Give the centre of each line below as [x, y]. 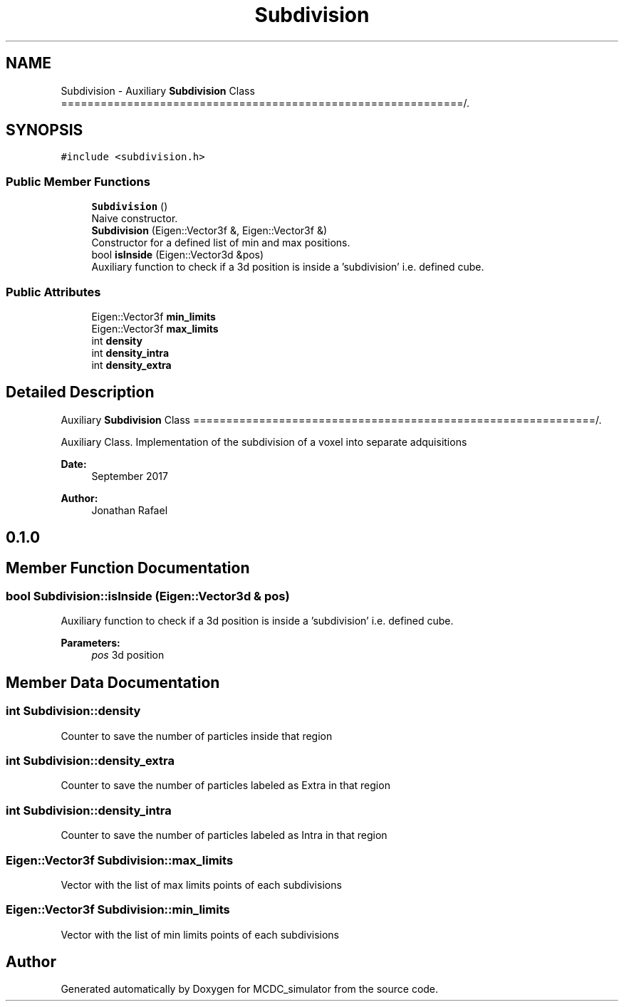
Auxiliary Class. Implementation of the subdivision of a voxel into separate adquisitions [264, 442]
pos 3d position [128, 655]
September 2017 [130, 476]
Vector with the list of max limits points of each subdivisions [201, 885]
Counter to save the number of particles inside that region [197, 736]
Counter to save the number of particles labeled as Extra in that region [225, 786]
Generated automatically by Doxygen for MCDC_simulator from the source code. [250, 989]
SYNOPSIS [45, 130]
